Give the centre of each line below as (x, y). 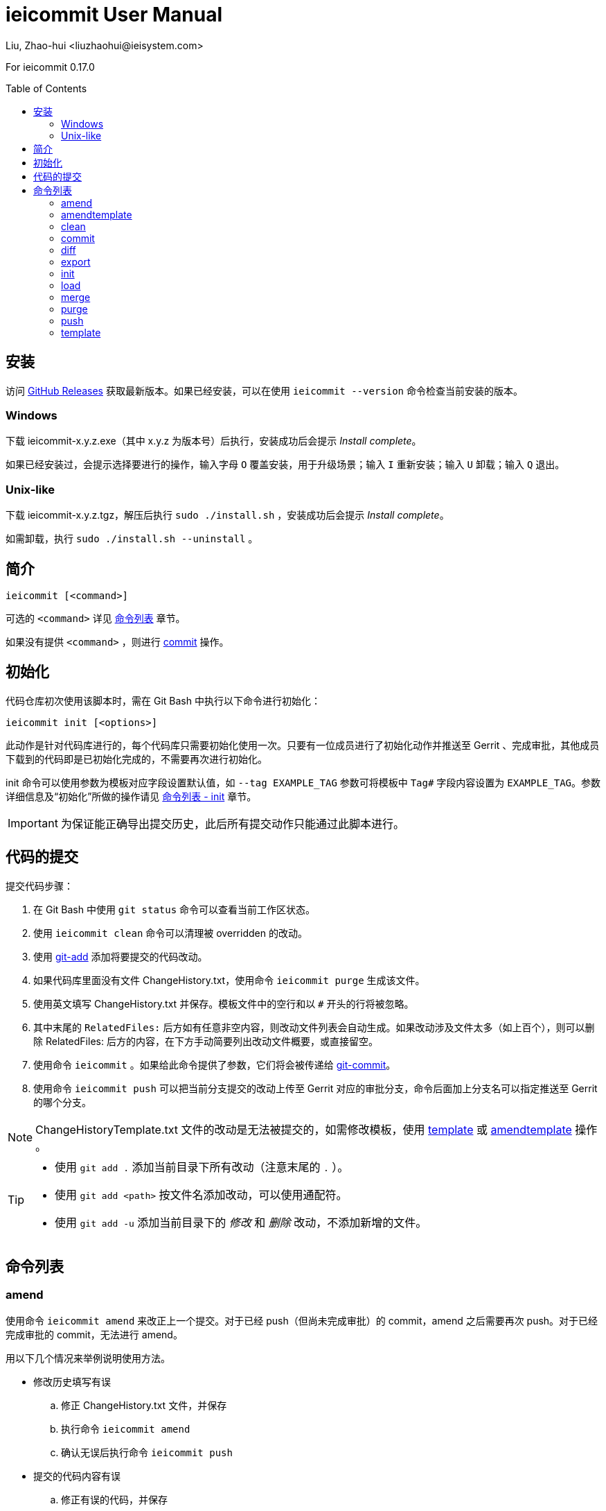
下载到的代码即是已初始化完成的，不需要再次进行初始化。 (136, 759)
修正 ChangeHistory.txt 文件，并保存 (144, 1405)
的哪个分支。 (62, 1102)
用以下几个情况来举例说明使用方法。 (88, 1358)
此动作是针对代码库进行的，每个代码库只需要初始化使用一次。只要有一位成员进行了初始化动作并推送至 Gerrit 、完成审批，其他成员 (303, 745)
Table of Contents (46, 88)
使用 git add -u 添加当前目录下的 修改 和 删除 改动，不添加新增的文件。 (241, 1222)
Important (33, 823)
